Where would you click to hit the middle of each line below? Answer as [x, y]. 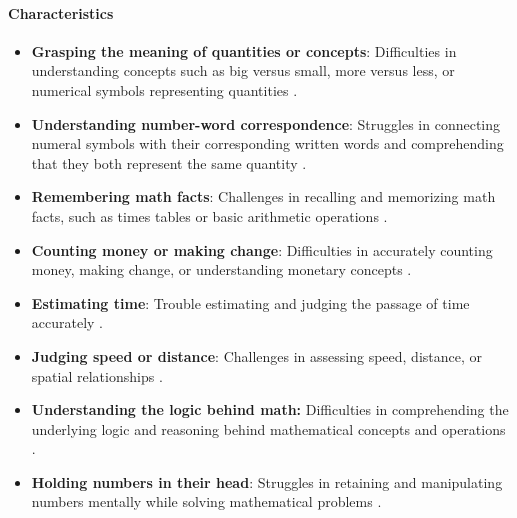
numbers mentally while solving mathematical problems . [206, 501]
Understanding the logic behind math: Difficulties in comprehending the [270, 409]
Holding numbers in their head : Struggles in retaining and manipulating [267, 481]
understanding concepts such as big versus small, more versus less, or [243, 70]
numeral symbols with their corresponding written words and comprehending [267, 143]
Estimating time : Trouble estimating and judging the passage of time [250, 302]
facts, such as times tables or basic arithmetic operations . [209, 215]
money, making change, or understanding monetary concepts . [221, 269]
